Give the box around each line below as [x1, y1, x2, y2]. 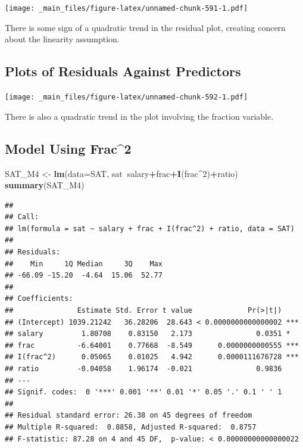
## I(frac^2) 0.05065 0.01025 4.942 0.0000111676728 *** [5, 353, 299, 362]
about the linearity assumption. [5, 33, 120, 45]
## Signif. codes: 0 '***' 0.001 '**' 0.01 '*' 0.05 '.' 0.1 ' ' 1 [5, 388, 282, 397]
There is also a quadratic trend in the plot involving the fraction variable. [5, 110, 274, 122]
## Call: [5, 213, 39, 222]
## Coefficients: [5, 294, 73, 303]
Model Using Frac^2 [5, 139, 132, 157]
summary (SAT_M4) [5, 179, 85, 191]
